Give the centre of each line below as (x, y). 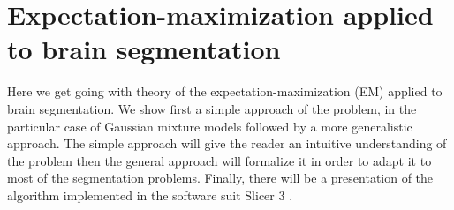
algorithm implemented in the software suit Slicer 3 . (150, 195)
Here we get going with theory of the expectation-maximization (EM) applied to (225, 91)
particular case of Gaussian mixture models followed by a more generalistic (210, 126)
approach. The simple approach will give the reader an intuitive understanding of (227, 143)
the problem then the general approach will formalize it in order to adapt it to (219, 160)
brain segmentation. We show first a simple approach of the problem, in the (212, 108)
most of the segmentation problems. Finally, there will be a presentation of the (220, 178)
